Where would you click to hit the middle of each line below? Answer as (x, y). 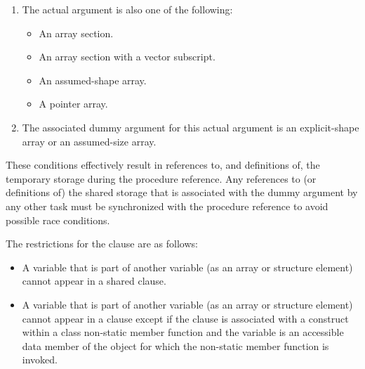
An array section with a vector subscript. (127, 57)
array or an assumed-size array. (89, 141)
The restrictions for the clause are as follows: (102, 244)
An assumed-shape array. (93, 80)
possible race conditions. (58, 220)
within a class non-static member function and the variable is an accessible (183, 332)
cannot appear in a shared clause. (94, 281)
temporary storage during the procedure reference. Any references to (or (161, 178)
